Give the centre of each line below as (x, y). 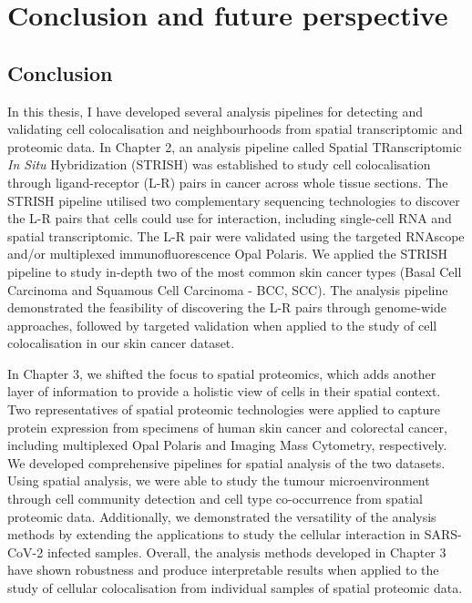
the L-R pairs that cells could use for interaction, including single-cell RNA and (230, 218)
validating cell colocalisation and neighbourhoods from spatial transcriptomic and (235, 129)
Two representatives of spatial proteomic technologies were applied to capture (224, 409)
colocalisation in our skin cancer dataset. (121, 343)
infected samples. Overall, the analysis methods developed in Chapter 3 (246, 552)
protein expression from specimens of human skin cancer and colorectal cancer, (227, 427)
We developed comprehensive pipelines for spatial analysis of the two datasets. (226, 462)
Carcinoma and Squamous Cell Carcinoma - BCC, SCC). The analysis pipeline (228, 289)
